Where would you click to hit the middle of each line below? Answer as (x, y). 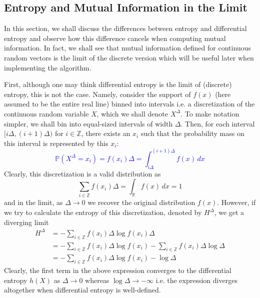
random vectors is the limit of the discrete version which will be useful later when (129, 57)
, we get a (229, 212)
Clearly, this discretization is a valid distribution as (82, 173)
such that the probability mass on (192, 133)
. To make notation (210, 113)
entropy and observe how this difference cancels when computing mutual (115, 38)
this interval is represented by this (56, 143)
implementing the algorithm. (48, 67)
